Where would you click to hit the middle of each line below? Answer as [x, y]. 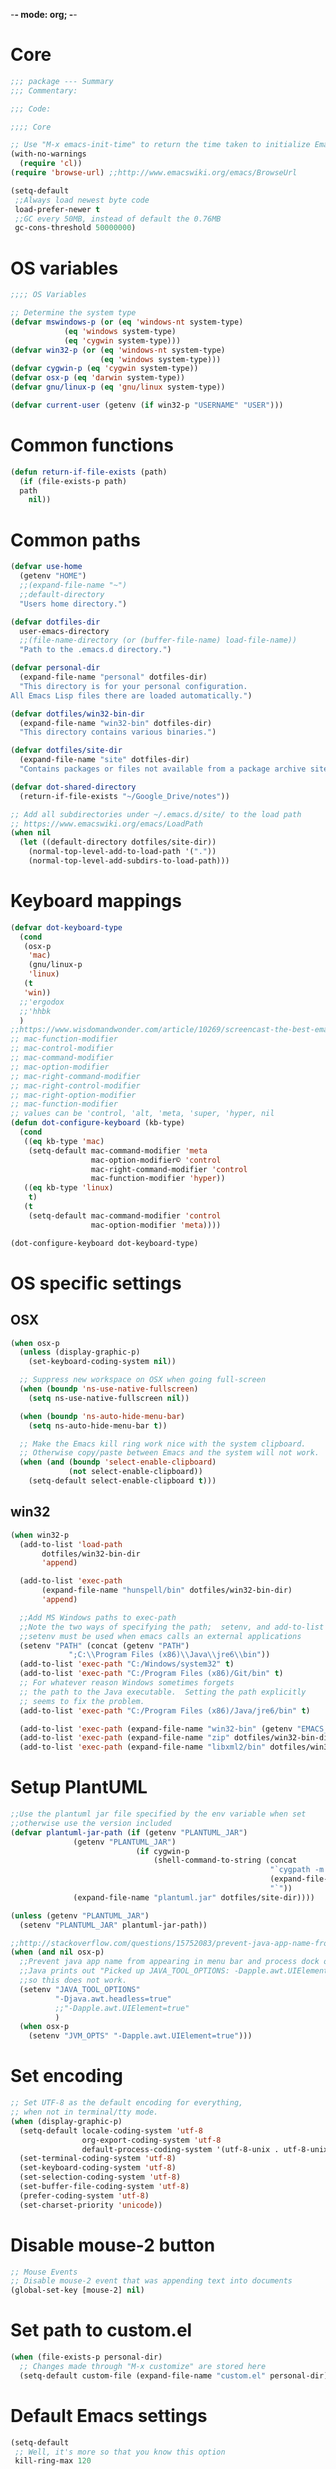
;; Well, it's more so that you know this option [120, 2452]
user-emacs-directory [64, 631]
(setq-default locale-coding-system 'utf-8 [111, 2130]
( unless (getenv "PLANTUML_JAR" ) [80, 1915]
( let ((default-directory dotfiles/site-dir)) [118, 842]
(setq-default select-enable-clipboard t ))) [122, 1481]
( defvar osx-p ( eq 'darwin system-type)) [98, 378]
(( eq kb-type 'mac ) [64, 1141]
